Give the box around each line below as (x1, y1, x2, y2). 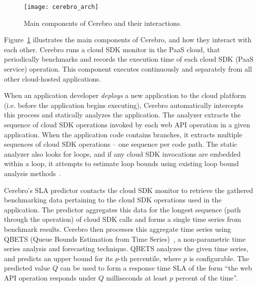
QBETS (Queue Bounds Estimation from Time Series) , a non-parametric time (4, 233, 246, 244)
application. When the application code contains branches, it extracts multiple (4, 129, 243, 139)
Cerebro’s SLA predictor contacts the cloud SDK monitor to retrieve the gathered (4, 185, 254, 195)
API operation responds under (4, 272, 96, 283)
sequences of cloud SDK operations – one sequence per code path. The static (4, 139, 238, 149)
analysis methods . (4, 168, 62, 178)
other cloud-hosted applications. (4, 73, 101, 84)
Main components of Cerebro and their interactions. (24, 17, 182, 28)
